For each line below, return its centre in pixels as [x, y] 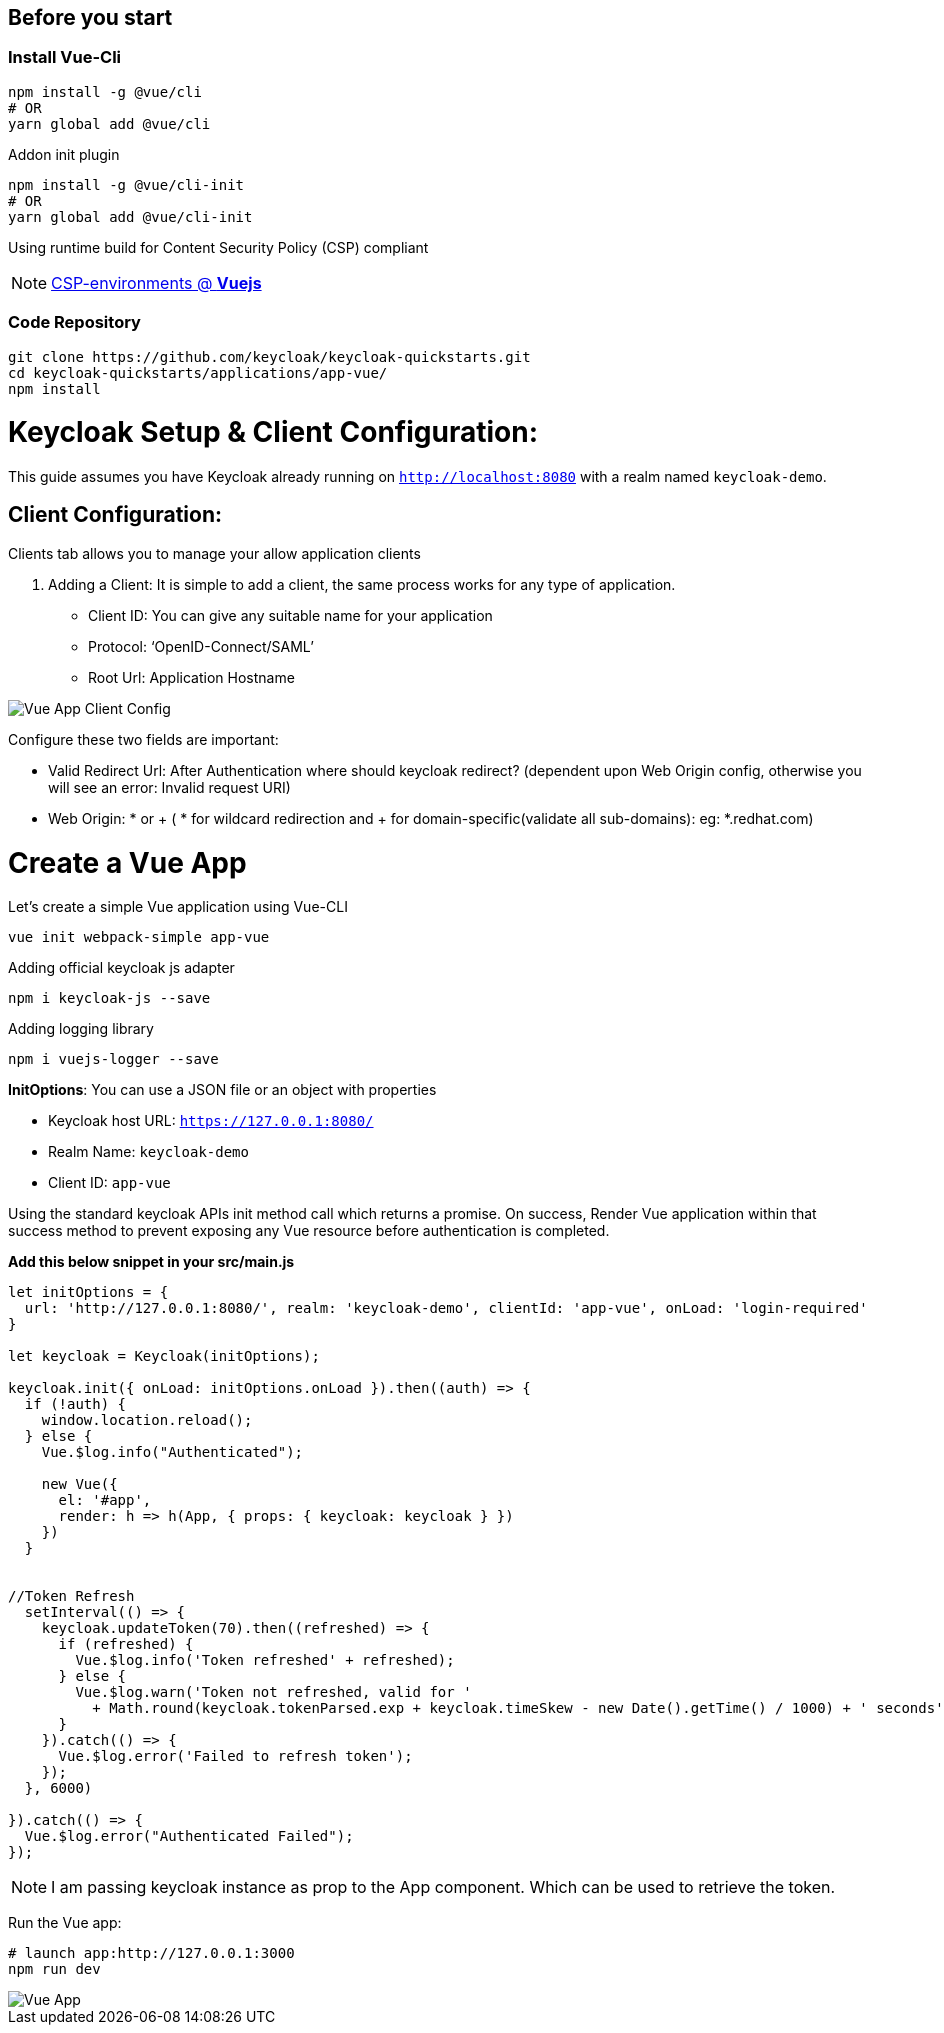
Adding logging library [81, 1029]
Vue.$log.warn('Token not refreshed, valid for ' [273, 1692]
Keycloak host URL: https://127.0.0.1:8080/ [211, 1121]
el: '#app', [105, 1500]
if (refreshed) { [126, 1644]
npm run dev [54, 1969]
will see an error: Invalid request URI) [169, 787]
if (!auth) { [75, 1404]
